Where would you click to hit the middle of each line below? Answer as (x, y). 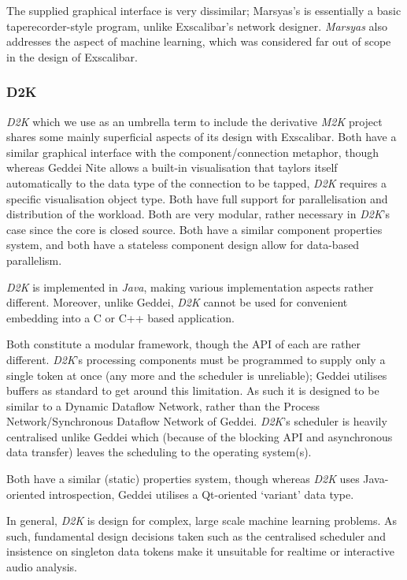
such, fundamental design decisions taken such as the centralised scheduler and (196, 535)
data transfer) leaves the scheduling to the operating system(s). (159, 452)
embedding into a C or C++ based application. (120, 317)
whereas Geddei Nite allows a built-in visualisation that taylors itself (172, 167)
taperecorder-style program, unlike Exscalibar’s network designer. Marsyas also (197, 26)
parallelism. (34, 260)
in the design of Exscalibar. (72, 56)
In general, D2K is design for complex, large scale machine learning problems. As (202, 521)
